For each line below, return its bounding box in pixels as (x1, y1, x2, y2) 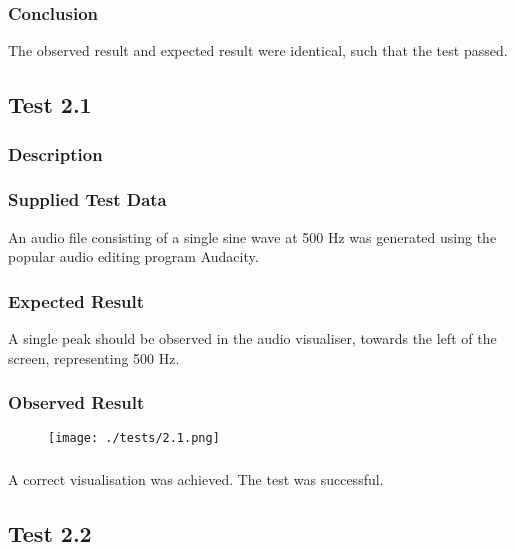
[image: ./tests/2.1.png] (48, 431, 220, 446)
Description (8, 141, 103, 166)
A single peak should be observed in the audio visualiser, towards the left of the (8, 328, 497, 349)
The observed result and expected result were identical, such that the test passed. (8, 40, 508, 61)
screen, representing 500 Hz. (8, 347, 180, 368)
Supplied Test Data (8, 187, 167, 212)
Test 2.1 (8, 89, 92, 120)
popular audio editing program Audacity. (8, 246, 259, 267)
